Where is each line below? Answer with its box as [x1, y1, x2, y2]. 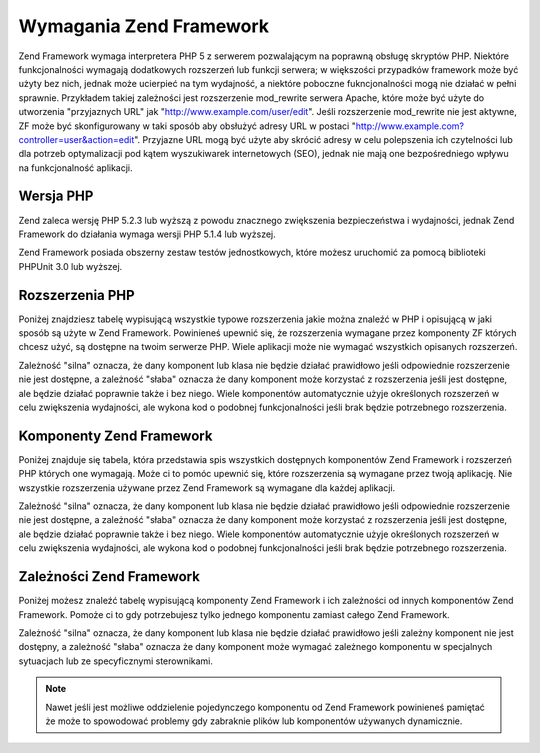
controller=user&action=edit [18, 133, 135, 145]
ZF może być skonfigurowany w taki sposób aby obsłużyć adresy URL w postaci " [18, 120, 357, 132]
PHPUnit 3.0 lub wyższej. [18, 260, 123, 272]
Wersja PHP [18, 188, 94, 205]
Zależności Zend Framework [18, 568, 200, 585]
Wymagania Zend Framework [18, 15, 270, 37]
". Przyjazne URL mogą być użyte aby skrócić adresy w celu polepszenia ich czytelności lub [133, 133, 514, 145]
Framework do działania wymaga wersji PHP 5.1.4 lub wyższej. [18, 228, 277, 240]
